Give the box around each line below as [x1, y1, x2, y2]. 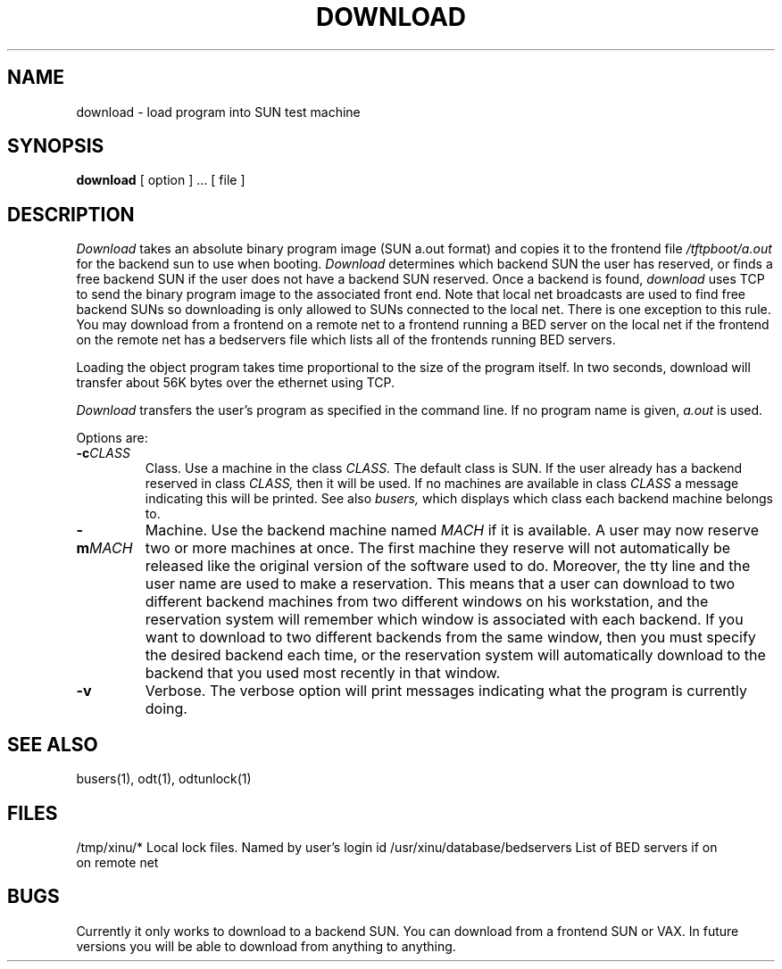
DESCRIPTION [7, 203, 135, 226]
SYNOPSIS [7, 135, 104, 158]
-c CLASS [76, 445, 130, 461]
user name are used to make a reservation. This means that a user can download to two [145, 575, 736, 593]
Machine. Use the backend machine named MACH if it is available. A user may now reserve [145, 521, 759, 540]
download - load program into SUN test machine [76, 104, 361, 120]
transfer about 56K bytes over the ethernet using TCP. [76, 375, 395, 391]
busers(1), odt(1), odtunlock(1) [76, 771, 252, 787]
